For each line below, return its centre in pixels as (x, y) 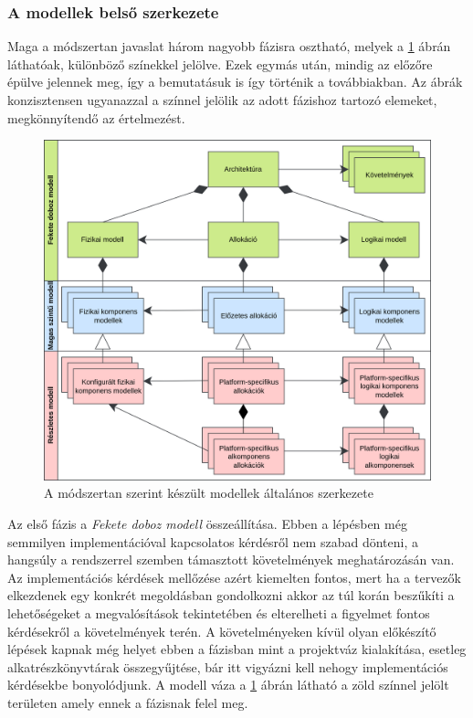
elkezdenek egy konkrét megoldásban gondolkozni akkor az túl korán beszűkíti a (231, 595)
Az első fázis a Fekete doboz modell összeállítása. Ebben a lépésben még (207, 524)
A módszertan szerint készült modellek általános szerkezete (209, 493)
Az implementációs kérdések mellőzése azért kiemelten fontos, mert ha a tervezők (234, 577)
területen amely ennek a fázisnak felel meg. (128, 702)
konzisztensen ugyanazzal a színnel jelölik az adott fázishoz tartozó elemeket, (222, 100)
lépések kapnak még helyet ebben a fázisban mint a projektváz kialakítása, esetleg (237, 649)
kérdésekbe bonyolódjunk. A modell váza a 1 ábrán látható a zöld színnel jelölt (228, 685)
